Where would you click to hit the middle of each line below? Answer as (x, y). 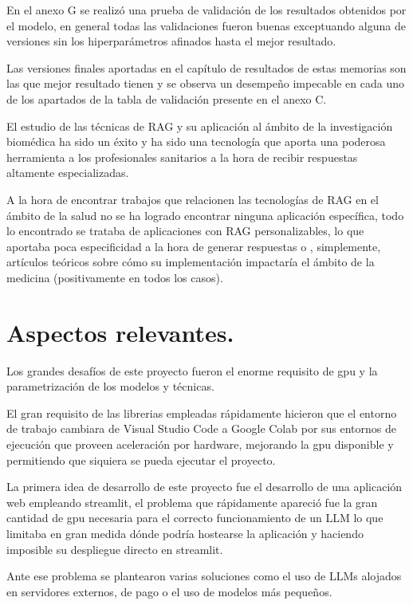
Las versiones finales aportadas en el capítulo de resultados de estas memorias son (206, 67)
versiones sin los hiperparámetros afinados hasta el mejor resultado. (171, 41)
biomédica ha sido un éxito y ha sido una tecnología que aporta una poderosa (196, 141)
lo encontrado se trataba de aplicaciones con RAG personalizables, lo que (185, 231)
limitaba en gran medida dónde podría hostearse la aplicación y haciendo (185, 533)
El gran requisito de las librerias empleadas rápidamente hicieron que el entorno (202, 412)
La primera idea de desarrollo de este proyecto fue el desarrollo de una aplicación (205, 487)
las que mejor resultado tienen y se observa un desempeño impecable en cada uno (206, 83)
